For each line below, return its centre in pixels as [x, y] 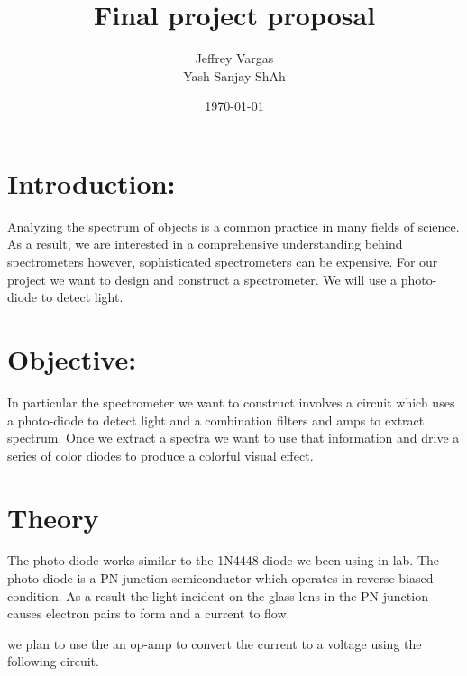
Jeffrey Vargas [234, 58]
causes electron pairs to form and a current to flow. [149, 613]
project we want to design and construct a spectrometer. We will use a [202, 279]
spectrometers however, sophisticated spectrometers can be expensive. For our [223, 262]
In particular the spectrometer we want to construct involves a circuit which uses [231, 402]
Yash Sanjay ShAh [234, 75]
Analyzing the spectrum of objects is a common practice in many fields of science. [233, 226]
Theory [53, 517]
